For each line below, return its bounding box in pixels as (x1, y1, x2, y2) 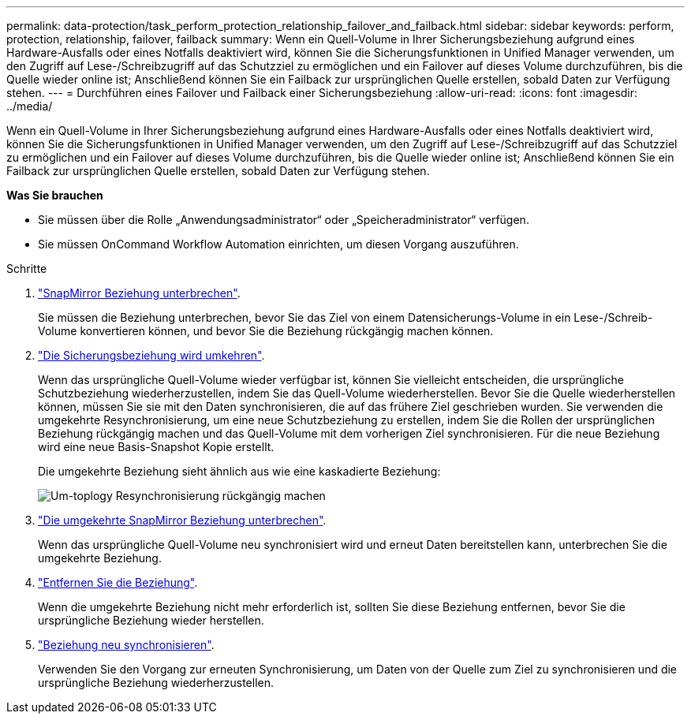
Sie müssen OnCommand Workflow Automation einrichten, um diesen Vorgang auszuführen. (38, 237, 519, 251)
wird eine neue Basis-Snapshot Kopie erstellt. (38, 440, 275, 453)
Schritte (6, 262, 47, 275)
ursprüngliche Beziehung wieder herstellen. (38, 614, 264, 627)
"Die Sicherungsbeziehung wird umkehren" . (38, 349, 265, 362)
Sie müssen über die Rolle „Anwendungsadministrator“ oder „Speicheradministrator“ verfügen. (38, 213, 529, 226)
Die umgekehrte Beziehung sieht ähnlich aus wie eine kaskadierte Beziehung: (38, 464, 441, 478)
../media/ (6, 99, 53, 113)
